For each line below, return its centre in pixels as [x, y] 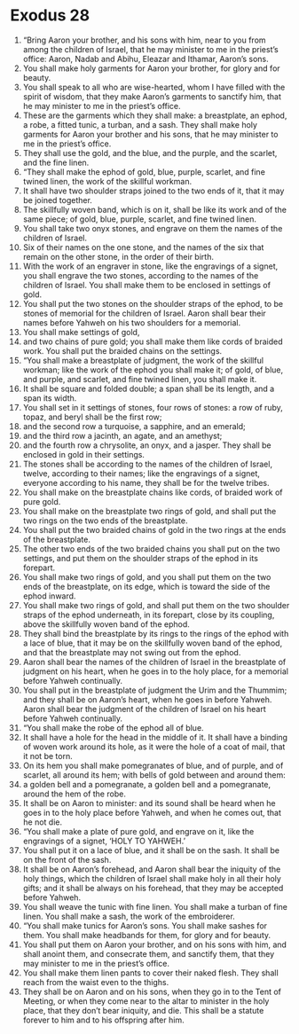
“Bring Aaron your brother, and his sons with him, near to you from [144, 40]
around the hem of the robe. [75, 794]
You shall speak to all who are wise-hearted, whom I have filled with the [154, 87]
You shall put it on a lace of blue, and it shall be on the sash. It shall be [151, 850]
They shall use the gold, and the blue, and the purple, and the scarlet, [150, 153]
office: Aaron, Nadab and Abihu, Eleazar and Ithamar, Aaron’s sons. [146, 59]
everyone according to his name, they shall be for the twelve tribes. [146, 482]
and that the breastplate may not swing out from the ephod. [132, 652]
